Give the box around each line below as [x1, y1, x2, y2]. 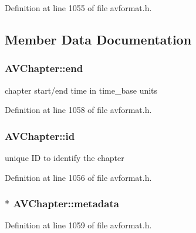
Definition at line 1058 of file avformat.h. [5, 104, 152, 116]
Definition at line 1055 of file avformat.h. [5, 2, 152, 13]
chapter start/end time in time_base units [5, 84, 158, 96]
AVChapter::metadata [13, 196, 119, 211]
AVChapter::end [5, 61, 83, 76]
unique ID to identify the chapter [5, 152, 124, 163]
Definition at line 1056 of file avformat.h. [5, 171, 152, 183]
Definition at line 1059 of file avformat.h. [5, 219, 152, 231]
